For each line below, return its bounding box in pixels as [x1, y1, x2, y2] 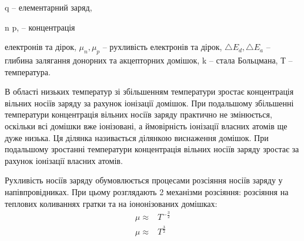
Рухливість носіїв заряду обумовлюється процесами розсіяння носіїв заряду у [5, 174, 283, 186]
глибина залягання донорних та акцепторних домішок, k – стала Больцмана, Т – [5, 53, 293, 66]
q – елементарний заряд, [5, 1, 92, 13]
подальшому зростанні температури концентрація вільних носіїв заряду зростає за [5, 143, 299, 155]
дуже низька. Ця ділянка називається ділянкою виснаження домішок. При [5, 131, 269, 143]
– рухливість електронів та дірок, [102, 41, 222, 53]
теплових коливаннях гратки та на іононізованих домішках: [5, 197, 218, 209]
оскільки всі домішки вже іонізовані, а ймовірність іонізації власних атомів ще [5, 119, 288, 132]
